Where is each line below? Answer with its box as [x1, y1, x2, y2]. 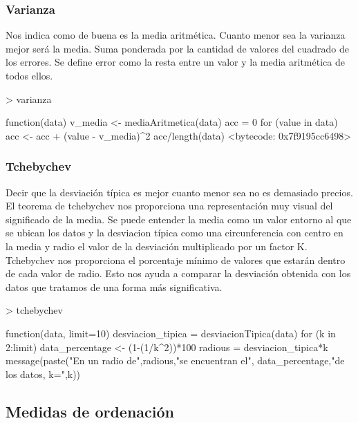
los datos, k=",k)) [6, 366, 81, 381]
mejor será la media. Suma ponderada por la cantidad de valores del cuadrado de [6, 41, 350, 55]
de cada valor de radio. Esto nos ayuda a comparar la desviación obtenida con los [6, 266, 351, 281]
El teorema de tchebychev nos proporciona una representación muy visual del [6, 198, 333, 213]
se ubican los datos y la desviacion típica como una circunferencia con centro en [6, 225, 343, 240]
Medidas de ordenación [6, 400, 174, 422]
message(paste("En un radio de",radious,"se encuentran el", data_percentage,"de [6, 353, 345, 368]
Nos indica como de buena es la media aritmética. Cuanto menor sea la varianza [6, 28, 346, 42]
